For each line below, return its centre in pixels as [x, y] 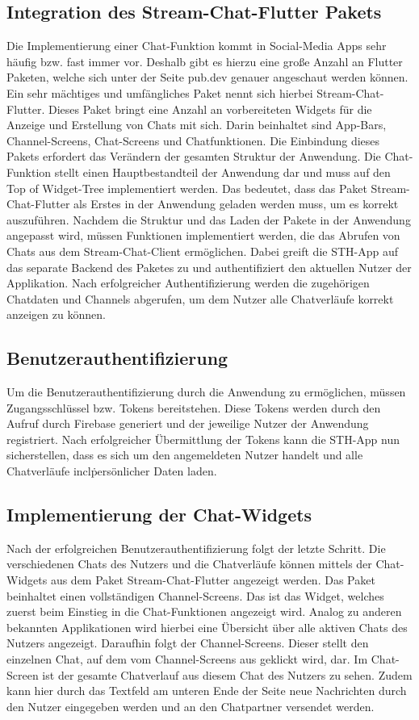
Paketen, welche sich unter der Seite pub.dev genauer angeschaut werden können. [207, 77]
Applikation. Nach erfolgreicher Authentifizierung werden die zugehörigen [188, 283]
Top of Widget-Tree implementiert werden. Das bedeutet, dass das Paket [187, 188]
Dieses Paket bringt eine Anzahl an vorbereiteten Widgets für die [210, 109]
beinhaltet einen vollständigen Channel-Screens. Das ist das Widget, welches [195, 595]
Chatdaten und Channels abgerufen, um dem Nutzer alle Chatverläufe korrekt [200, 298]
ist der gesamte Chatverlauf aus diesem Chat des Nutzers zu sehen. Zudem [227, 674]
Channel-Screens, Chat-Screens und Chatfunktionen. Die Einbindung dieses [193, 140]
